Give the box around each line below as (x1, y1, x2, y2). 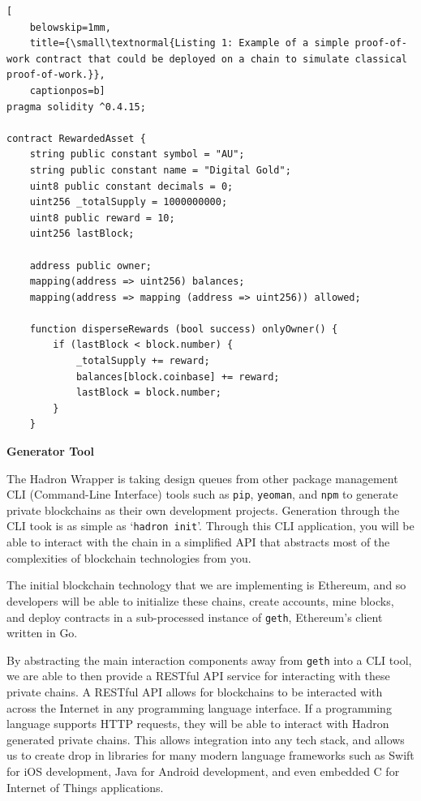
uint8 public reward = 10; (29, 212, 175, 224)
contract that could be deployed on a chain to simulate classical (35, 53, 407, 65)
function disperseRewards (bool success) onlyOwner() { (29, 323, 338, 335)
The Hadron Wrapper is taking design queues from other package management (6, 469, 398, 486)
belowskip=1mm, (29, 21, 111, 33)
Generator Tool (6, 443, 94, 460)
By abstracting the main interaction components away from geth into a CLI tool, (6, 651, 412, 668)
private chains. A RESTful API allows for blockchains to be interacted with (6, 683, 383, 700)
